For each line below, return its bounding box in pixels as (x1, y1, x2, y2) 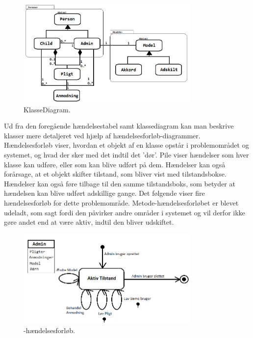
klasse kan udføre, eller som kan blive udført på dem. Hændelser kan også (4, 159, 226, 169)
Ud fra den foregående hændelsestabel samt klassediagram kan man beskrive (4, 121, 234, 131)
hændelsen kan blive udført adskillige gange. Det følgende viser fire (4, 188, 205, 198)
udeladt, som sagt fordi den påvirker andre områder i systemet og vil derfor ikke (4, 207, 245, 217)
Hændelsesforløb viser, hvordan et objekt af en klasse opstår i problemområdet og (4, 140, 249, 150)
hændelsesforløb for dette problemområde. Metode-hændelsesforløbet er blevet (4, 198, 239, 208)
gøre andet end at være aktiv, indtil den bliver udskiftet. (4, 217, 174, 227)
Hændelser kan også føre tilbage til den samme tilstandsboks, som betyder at (4, 178, 235, 188)
